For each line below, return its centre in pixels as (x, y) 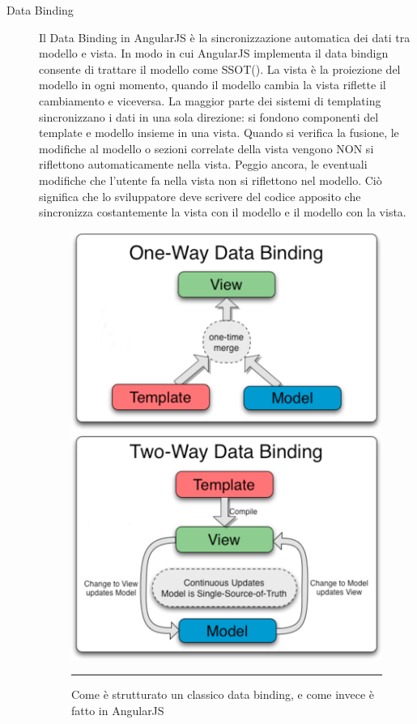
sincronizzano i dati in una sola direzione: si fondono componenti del (209, 116)
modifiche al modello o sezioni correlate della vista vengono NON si (206, 148)
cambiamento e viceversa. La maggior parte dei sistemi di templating (210, 100)
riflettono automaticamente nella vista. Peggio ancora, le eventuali (203, 164)
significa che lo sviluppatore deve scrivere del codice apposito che (200, 196)
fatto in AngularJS (118, 710)
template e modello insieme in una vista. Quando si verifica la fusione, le (219, 133)
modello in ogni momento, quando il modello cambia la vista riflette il (213, 85)
